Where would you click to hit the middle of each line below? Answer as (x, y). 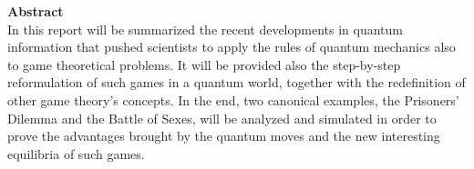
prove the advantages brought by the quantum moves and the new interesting (224, 136)
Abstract (36, 11)
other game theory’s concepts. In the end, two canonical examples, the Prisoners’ (233, 99)
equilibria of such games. (76, 153)
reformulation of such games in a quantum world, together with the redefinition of (237, 82)
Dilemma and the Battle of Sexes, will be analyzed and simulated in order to (222, 118)
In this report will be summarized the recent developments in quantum (205, 29)
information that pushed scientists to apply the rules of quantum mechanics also (232, 47)
